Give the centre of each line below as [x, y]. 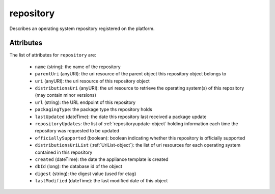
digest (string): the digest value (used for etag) [86, 174]
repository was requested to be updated [77, 131]
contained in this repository [64, 152]
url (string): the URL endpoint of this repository [85, 102]
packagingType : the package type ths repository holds [93, 109]
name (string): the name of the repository [78, 67]
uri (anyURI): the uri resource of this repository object [92, 81]
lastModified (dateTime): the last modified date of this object [101, 181]
